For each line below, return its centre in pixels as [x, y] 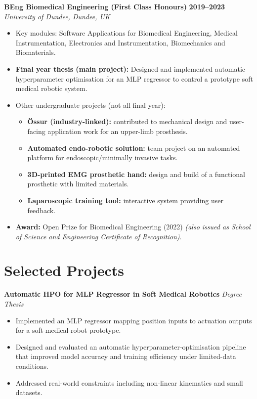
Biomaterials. [36, 52]
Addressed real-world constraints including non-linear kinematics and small [129, 382]
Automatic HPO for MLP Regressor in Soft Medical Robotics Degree [123, 294]
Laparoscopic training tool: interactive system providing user [125, 200]
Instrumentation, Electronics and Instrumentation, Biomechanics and [120, 42]
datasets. [29, 392]
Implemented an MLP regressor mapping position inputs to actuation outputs [134, 320]
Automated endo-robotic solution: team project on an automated [134, 148]
